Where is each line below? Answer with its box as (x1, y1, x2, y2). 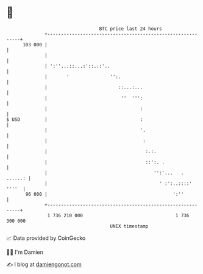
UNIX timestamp (110, 223, 149, 229)
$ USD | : (6, 116, 143, 123)
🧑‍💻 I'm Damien (6, 248, 44, 256)
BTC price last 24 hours (99, 26, 163, 32)
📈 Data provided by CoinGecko (6, 234, 86, 242)
